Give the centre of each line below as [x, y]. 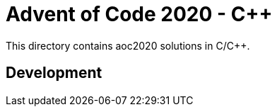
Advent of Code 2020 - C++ [139, 14]
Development [54, 73]
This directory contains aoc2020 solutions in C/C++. [128, 45]
